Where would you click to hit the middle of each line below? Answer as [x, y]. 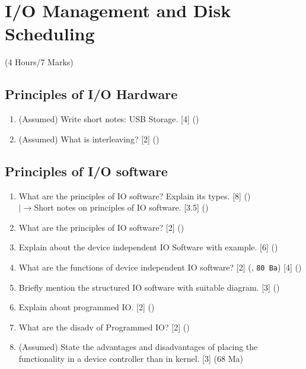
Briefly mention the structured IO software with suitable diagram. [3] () [149, 287]
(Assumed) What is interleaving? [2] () [89, 139]
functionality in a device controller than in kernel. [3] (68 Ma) [131, 358]
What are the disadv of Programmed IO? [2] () [104, 327]
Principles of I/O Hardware [91, 94]
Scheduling [50, 34]
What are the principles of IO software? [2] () [101, 227]
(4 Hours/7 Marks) [39, 62]
